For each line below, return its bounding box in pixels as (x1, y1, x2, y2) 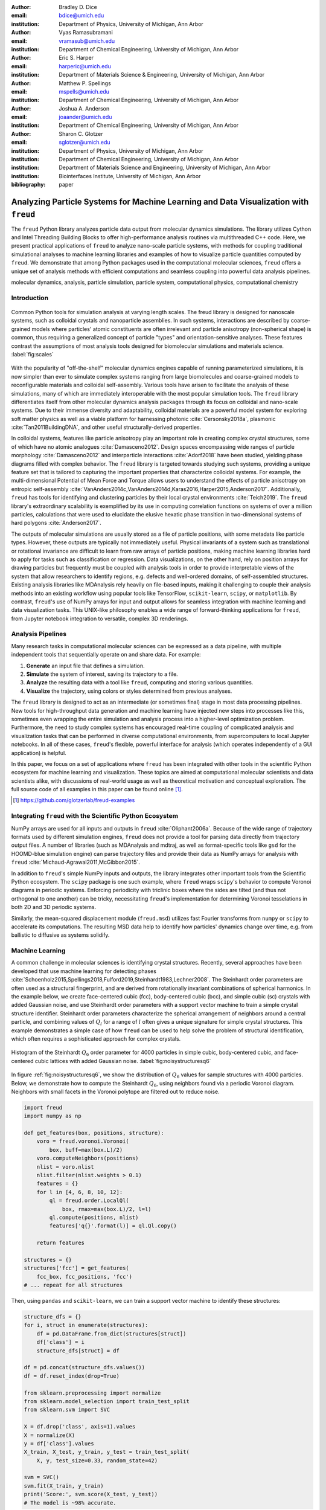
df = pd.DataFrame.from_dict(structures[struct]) (36, 1330, 187, 1337)
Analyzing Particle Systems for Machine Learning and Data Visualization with (11, 197, 309, 207)
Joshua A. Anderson (59, 104, 110, 112)
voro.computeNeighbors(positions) (36, 1155, 139, 1162)
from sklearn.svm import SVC (24, 1406, 110, 1413)
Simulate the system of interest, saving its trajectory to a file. (26, 670, 178, 678)
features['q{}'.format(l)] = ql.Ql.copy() (49, 1222, 177, 1229)
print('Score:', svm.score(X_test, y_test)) (24, 1491, 158, 1498)
